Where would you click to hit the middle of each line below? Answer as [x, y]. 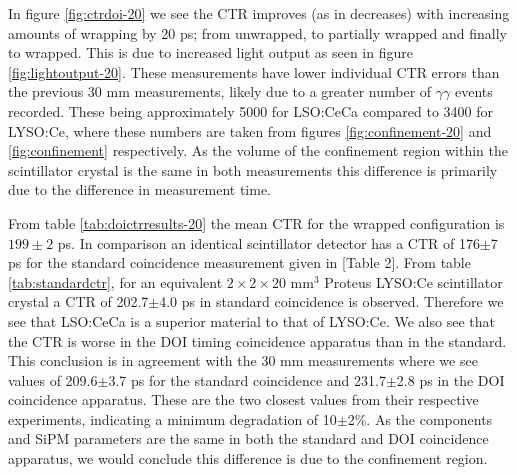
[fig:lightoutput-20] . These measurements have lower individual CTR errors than [254, 71]
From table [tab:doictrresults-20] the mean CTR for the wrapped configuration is [256, 222]
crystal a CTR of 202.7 [78, 301]
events [473, 91]
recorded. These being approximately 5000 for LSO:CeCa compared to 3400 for [251, 110]
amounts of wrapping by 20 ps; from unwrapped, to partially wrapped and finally [257, 32]
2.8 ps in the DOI [450, 379]
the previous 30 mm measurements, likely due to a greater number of [220, 91]
